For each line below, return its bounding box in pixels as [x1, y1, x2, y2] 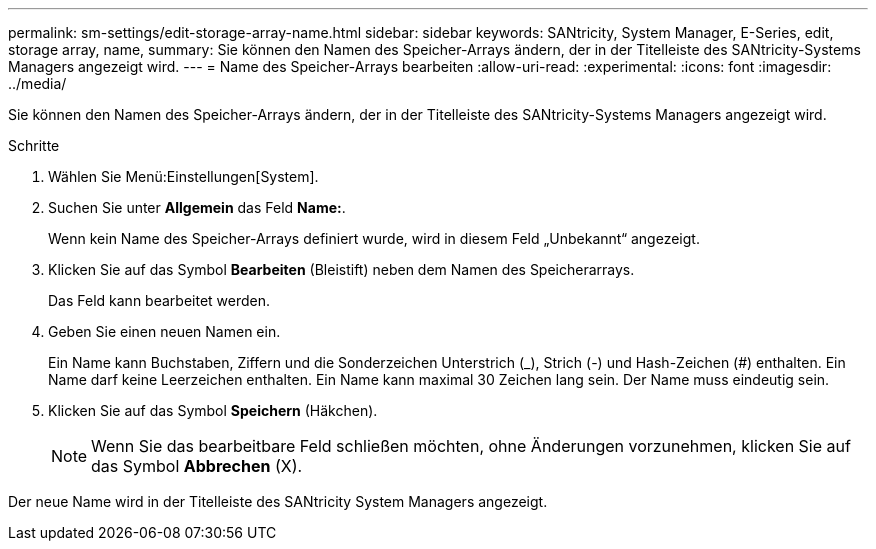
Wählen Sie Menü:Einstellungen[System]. [48, 168, 319, 185]
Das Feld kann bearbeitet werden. [48, 292, 271, 309]
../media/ [8, 75, 67, 92]
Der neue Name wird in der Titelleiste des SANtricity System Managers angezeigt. [8, 493, 548, 510]
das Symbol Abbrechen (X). [91, 456, 303, 476]
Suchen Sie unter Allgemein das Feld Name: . [48, 199, 346, 216]
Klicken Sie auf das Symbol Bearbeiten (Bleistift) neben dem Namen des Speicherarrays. [48, 261, 635, 278]
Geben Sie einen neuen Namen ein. [48, 323, 281, 340]
